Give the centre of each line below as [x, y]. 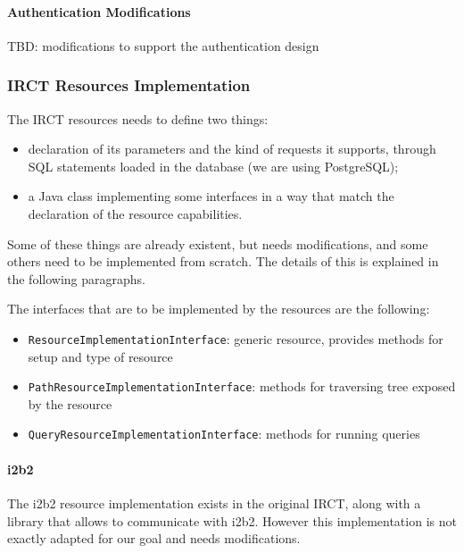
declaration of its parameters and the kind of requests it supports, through [232, 149]
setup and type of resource [100, 356]
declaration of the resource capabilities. [135, 213]
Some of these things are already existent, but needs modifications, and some [218, 243]
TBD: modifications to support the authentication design [163, 45]
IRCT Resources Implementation [129, 85]
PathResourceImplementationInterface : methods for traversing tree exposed [242, 386]
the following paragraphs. [76, 278]
